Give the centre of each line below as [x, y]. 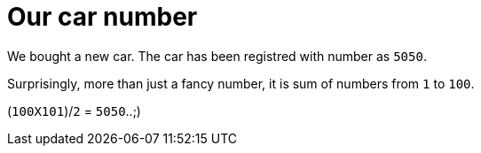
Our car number [103, 17]
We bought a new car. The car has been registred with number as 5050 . [217, 56]
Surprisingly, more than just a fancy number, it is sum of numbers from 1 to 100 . [241, 83]
